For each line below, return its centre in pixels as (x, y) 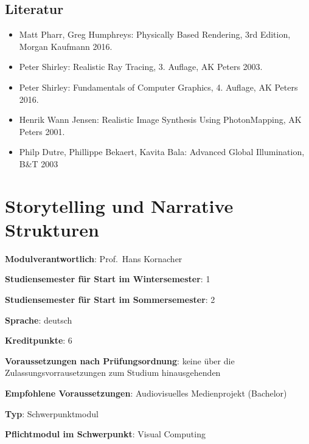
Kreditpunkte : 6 (39, 340)
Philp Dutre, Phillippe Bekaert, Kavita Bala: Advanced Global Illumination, (162, 152)
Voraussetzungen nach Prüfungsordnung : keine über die (120, 360)
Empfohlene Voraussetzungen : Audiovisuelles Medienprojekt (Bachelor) (146, 393)
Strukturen (52, 229)
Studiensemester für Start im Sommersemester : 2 (110, 300)
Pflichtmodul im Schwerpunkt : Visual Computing (105, 434)
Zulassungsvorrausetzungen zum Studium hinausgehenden (113, 373)
